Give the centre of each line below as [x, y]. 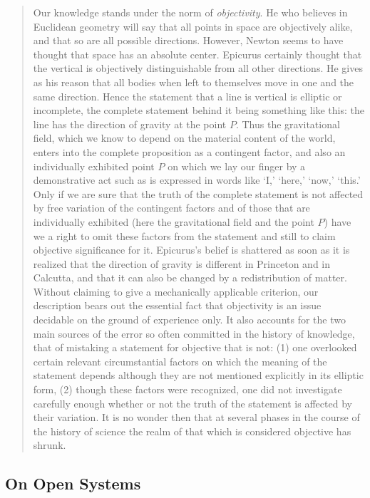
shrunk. [50, 445]
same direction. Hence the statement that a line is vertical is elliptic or [187, 96]
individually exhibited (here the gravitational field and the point [174, 221]
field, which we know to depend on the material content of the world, [184, 138]
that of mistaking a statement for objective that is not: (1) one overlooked [195, 347]
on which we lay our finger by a [237, 166]
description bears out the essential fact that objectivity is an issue [177, 305]
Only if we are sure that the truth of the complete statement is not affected [198, 193]
